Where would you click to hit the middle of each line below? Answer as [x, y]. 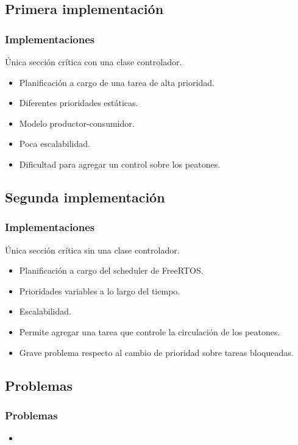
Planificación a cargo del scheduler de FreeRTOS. [111, 270]
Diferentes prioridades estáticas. [79, 103]
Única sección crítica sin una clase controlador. [92, 250]
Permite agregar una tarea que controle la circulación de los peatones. [150, 331]
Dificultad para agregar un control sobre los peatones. [120, 164]
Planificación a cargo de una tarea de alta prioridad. [117, 82]
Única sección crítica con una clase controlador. [94, 62]
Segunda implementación [85, 197]
